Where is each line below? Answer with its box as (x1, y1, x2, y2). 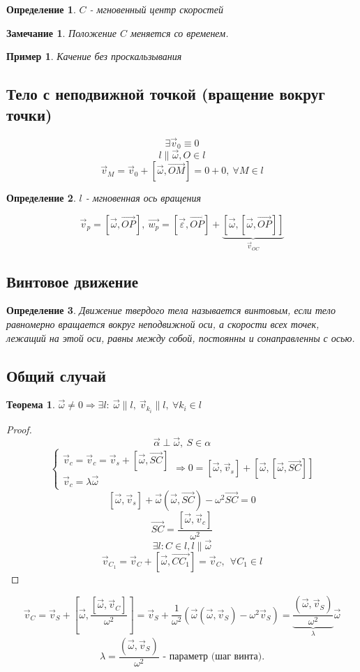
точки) (6, 103, 52, 125)
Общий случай (6, 364, 106, 386)
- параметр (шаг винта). (163, 652, 265, 662)
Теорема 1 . (6, 397, 55, 412)
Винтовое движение (6, 270, 139, 292)
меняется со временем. (130, 25, 229, 40)
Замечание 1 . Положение (6, 25, 117, 40)
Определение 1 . (6, 2, 76, 16)
